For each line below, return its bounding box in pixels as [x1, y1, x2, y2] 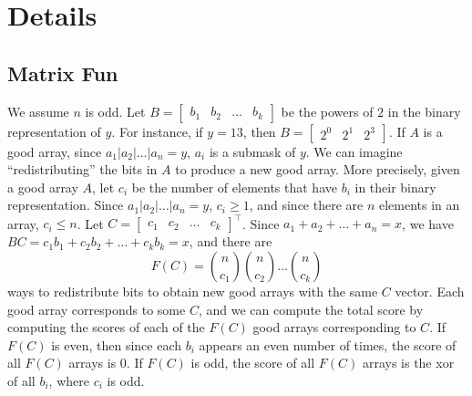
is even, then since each [51, 335, 182, 354]
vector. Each [395, 282, 465, 301]
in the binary [387, 101, 461, 120]
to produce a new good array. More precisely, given [175, 160, 460, 179]
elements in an [378, 195, 460, 214]
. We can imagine [305, 141, 403, 161]
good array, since [7, 141, 102, 161]
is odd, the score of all [190, 353, 315, 372]
